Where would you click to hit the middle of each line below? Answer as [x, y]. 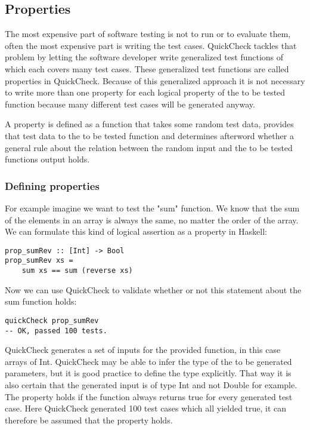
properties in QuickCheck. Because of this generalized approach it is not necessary [155, 80]
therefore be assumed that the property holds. [89, 420]
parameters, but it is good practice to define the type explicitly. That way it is [148, 373]
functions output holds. [47, 159]
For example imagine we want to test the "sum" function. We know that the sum [152, 208]
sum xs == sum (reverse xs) [77, 271]
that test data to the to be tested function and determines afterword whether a [149, 135]
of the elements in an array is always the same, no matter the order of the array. [152, 219]
